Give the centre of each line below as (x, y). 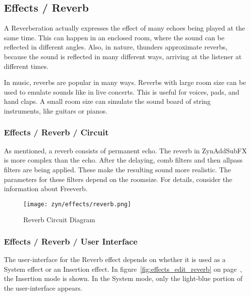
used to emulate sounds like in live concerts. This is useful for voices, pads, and (122, 91)
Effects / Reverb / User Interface (71, 241)
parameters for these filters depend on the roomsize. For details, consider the (118, 179)
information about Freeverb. (46, 189)
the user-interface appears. (43, 288)
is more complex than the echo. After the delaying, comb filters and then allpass (123, 160)
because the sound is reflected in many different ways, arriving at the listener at (123, 56)
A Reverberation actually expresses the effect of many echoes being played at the (125, 28)
